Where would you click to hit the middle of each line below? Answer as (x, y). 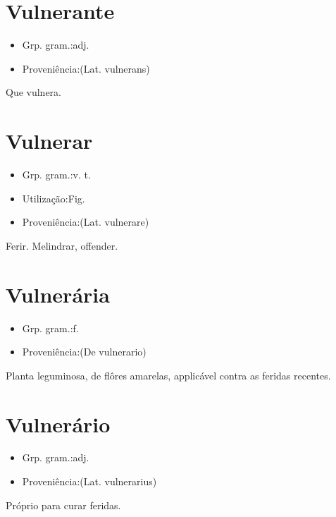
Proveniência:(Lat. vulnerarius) (89, 481)
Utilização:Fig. (54, 198)
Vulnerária (58, 294)
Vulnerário (58, 424)
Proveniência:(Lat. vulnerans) (86, 68)
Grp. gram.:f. (50, 328)
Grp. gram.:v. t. (56, 175)
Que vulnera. (34, 92)
